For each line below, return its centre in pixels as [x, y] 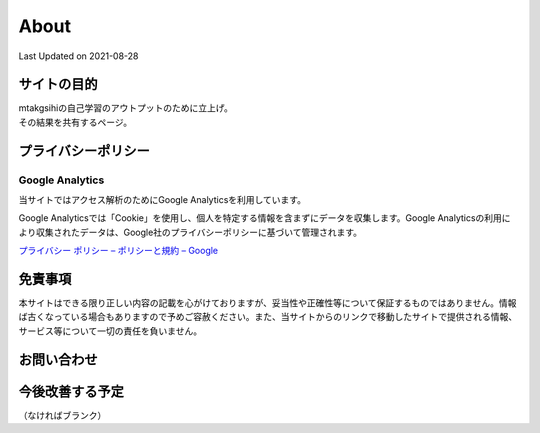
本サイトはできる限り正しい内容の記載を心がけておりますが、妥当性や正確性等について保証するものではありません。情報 [267, 303]
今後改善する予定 [71, 391]
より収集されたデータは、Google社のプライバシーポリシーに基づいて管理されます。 [190, 232]
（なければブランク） [62, 415]
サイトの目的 [58, 84]
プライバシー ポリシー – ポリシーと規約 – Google [118, 251]
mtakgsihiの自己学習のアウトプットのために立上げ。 [126, 108]
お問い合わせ [58, 359]
